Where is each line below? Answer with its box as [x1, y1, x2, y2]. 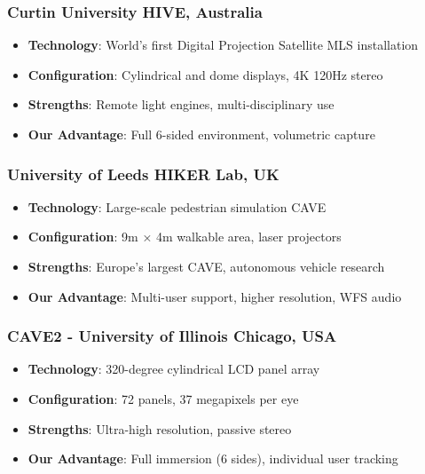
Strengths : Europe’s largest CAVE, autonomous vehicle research [28, 257, 385, 275]
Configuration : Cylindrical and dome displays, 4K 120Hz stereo [28, 65, 383, 83]
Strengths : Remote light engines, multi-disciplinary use [28, 95, 334, 114]
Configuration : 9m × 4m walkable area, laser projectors [28, 227, 342, 246]
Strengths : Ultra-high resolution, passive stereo [28, 419, 292, 438]
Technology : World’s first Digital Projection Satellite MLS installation [28, 36, 419, 54]
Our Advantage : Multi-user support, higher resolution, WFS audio [28, 287, 402, 305]
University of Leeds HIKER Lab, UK [7, 162, 279, 185]
